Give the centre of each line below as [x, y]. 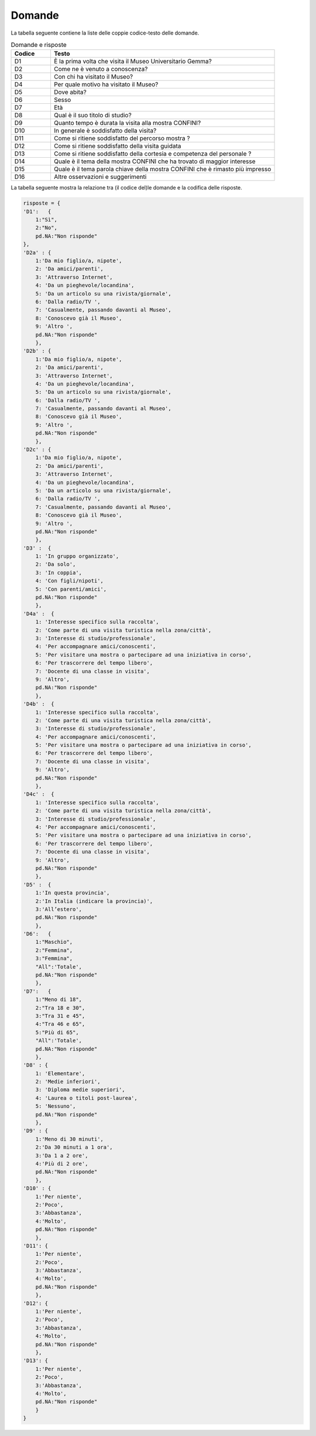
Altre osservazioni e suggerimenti [100, 177]
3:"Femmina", [54, 959]
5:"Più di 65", [57, 1032]
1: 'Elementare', [60, 1073]
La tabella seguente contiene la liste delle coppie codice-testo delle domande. [105, 33]
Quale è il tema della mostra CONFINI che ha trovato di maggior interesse [154, 161]
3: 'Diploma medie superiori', [80, 1090]
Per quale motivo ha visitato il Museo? [106, 84]
